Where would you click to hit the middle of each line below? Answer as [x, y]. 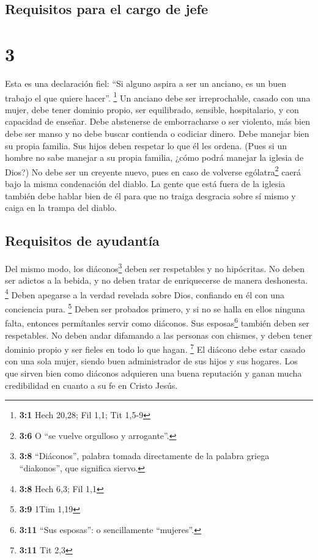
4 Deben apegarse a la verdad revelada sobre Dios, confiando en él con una [145, 293]
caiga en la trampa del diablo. [61, 208]
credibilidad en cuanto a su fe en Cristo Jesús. [91, 385]
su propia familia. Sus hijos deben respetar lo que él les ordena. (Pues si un [146, 145]
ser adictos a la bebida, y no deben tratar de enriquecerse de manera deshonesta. [157, 280]
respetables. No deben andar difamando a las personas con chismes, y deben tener [159, 335]
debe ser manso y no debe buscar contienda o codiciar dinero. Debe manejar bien [157, 133]
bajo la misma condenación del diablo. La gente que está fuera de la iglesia [145, 183]
